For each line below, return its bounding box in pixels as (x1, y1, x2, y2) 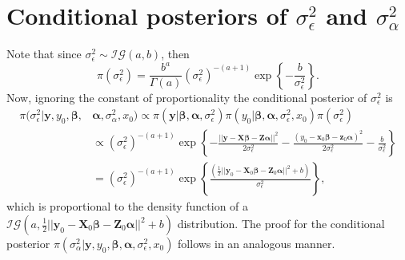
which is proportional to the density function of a (6, 198, 249, 215)
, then (161, 45, 190, 62)
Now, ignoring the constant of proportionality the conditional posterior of (6, 89, 367, 105)
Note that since (6, 45, 82, 62)
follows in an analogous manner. (178, 235, 335, 251)
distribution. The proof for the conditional (177, 215, 385, 231)
